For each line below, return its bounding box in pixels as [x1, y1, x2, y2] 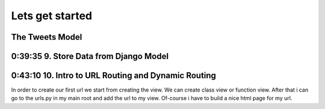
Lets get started [11, 9, 93, 22]
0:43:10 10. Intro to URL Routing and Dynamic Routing [11, 70, 217, 81]
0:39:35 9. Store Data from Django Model [11, 51, 169, 61]
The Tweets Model [11, 32, 82, 42]
